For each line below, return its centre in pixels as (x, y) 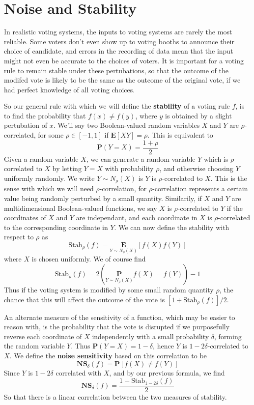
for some (51, 135)
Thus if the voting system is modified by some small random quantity (109, 290)
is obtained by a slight (198, 115)
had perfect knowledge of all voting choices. (70, 89)
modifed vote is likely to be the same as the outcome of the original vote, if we (122, 80)
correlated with (79, 372)
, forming (228, 336)
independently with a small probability (151, 336)
